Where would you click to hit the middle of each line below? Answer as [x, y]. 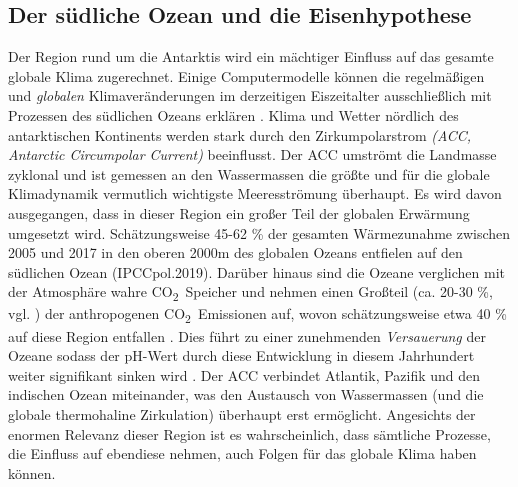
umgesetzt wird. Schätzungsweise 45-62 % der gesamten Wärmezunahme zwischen [259, 232]
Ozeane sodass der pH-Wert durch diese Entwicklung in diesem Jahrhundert [241, 355]
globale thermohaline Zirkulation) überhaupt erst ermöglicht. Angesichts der [242, 413]
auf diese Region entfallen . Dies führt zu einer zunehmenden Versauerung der [247, 335]
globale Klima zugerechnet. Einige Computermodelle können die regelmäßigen [246, 75]
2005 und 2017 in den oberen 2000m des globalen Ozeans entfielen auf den [235, 252]
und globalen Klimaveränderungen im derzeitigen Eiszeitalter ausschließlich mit [250, 95]
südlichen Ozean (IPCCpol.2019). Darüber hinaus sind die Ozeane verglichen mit [256, 271]
